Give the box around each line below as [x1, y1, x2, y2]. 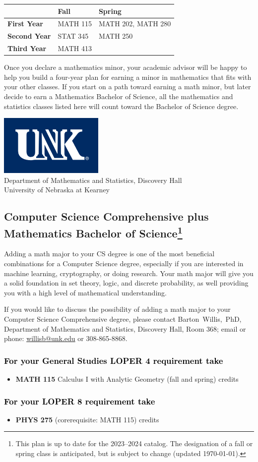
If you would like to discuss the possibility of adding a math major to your [4, 304, 231, 314]
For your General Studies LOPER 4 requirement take [4, 354, 223, 366]
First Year [7, 18, 43, 29]
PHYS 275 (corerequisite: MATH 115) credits [15, 414, 159, 424]
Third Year [7, 43, 47, 54]
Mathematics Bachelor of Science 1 [4, 223, 183, 240]
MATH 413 [58, 43, 92, 54]
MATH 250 [98, 31, 133, 41]
